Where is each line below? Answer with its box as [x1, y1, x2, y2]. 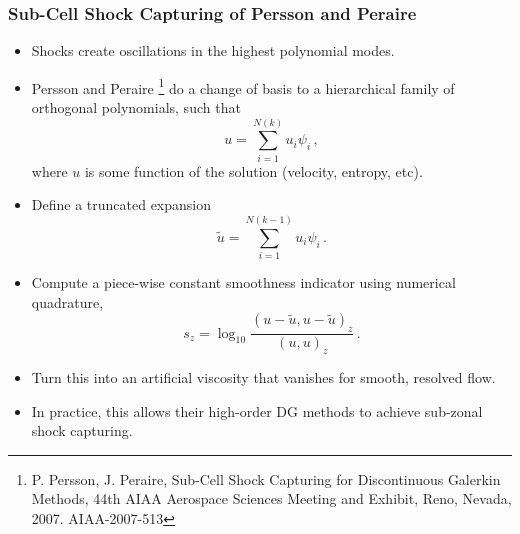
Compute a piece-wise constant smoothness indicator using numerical [31, 272, 456, 293]
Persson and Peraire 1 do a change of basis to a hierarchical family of [31, 74, 455, 98]
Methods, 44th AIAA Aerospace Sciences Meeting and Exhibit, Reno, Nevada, [31, 488, 512, 509]
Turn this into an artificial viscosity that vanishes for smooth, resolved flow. [31, 366, 496, 387]
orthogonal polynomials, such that [31, 97, 241, 118]
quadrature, [31, 291, 104, 312]
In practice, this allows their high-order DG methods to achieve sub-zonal [31, 400, 483, 421]
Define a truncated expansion [31, 194, 212, 215]
